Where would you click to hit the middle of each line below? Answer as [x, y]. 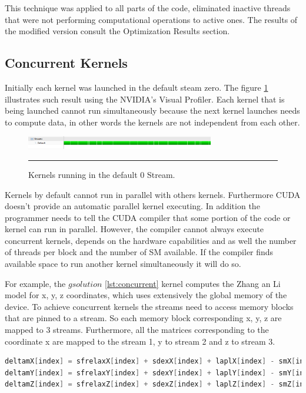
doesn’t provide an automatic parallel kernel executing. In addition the [132, 206]
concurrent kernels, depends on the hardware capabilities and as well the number [151, 240]
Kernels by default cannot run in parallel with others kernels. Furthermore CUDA [153, 194]
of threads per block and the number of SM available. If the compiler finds [139, 252]
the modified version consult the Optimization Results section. [117, 31]
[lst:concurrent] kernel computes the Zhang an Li [193, 283]
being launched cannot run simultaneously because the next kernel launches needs [152, 110]
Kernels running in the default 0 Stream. [102, 174]
